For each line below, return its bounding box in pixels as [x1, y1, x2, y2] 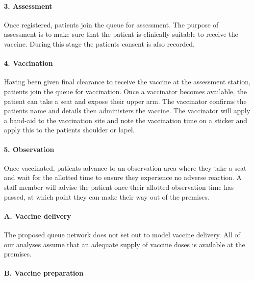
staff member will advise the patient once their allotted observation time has [4, 181, 234, 192]
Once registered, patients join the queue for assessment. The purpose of [4, 19, 219, 29]
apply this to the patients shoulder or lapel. [4, 125, 135, 135]
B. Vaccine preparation [4, 268, 84, 278]
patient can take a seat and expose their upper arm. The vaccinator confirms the [4, 96, 247, 106]
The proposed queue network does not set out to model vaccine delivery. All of [4, 229, 240, 239]
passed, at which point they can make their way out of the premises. [4, 191, 209, 202]
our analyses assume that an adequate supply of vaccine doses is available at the [4, 239, 245, 249]
